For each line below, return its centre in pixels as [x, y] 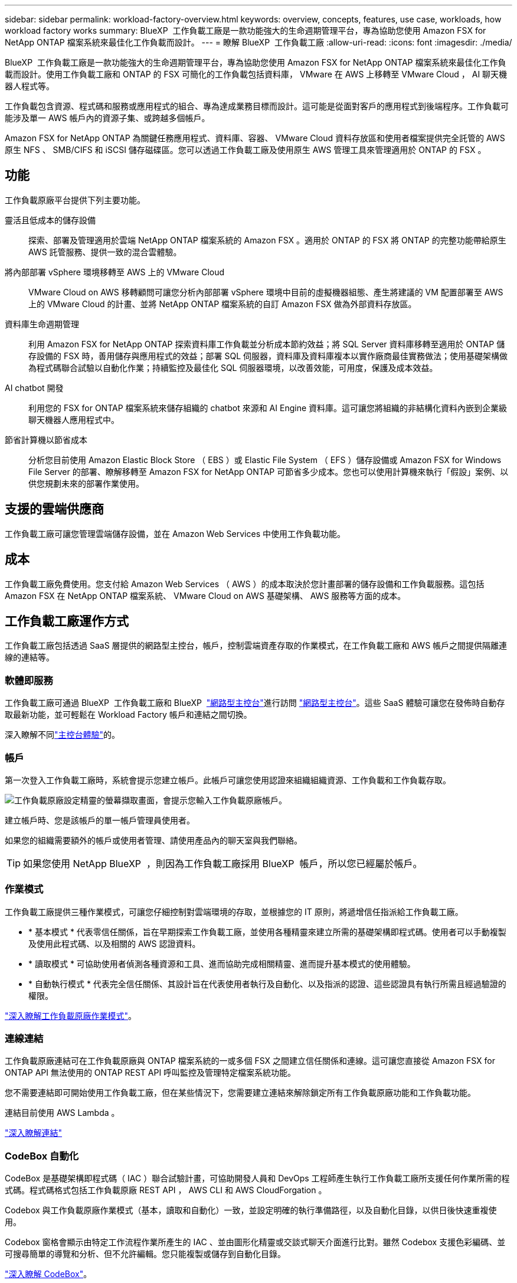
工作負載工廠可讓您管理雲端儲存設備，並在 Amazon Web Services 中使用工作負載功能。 [175, 533]
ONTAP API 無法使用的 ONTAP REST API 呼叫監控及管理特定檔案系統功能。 [150, 1073]
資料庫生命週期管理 [42, 324]
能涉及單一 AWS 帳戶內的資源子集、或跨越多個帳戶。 [107, 118]
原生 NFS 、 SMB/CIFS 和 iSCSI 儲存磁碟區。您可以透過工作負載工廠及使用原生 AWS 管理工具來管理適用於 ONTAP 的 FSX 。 [246, 150]
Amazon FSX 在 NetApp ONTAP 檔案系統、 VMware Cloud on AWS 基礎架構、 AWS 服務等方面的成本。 [205, 595]
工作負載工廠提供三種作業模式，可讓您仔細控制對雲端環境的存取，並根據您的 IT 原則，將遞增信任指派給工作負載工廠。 [234, 911]
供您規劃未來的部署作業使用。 [86, 483]
